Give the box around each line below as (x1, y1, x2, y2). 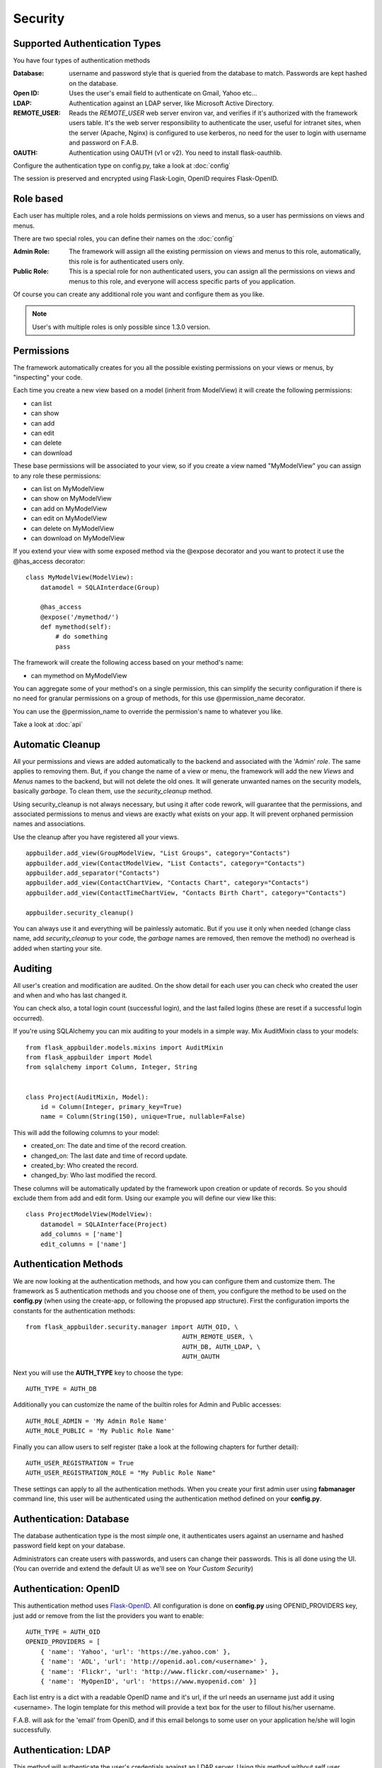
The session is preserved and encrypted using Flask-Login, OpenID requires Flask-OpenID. (13, 174, 279, 183)
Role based (13, 193, 64, 205)
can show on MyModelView (30, 494, 112, 503)
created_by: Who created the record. (30, 1161, 139, 1170)
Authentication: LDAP (13, 1744, 111, 1757)
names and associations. (13, 820, 86, 828)
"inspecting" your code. (13, 373, 83, 382)
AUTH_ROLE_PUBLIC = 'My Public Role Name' (25, 1427, 175, 1435)
